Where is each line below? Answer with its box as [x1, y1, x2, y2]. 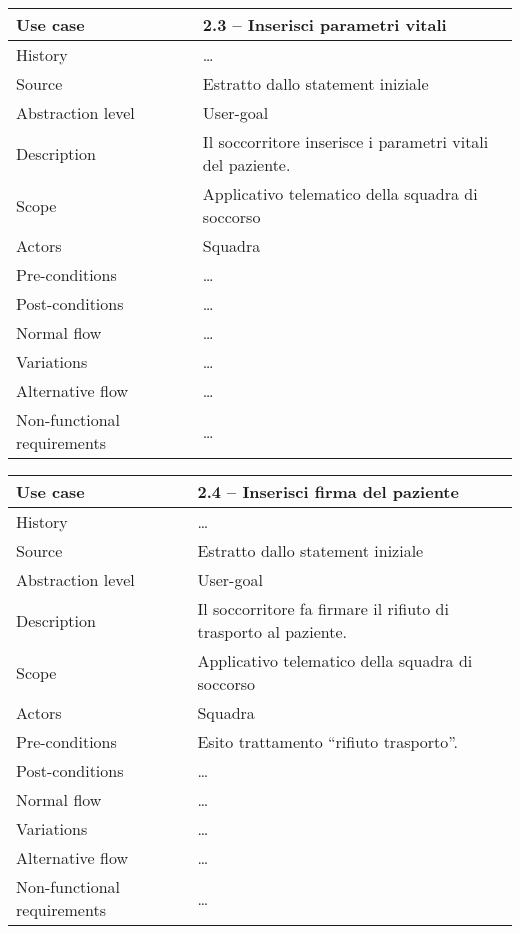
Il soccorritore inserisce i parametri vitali [202, 130, 489, 153]
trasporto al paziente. [197, 620, 347, 643]
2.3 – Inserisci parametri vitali [202, 13, 447, 36]
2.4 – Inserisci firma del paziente [197, 480, 459, 503]
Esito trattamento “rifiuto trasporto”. [197, 730, 459, 753]
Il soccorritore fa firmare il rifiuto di [197, 597, 449, 620]
